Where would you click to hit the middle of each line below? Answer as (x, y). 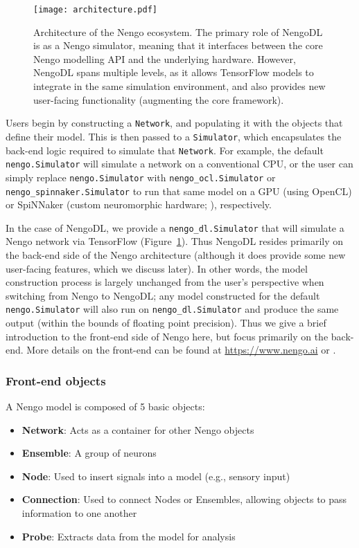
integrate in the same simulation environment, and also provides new (179, 86)
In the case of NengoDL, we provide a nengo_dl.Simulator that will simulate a (175, 227)
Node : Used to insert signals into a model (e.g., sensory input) (156, 476)
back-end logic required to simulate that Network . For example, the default (165, 150)
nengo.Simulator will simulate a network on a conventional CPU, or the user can (179, 164)
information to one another (79, 513)
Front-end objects (56, 380)
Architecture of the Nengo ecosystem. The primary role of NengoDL (178, 31)
